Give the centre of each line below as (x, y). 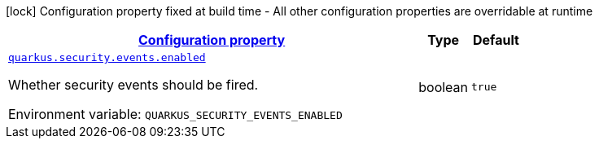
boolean (444, 87)
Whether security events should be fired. (133, 85)
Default (496, 40)
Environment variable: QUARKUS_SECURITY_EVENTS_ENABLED (175, 114)
